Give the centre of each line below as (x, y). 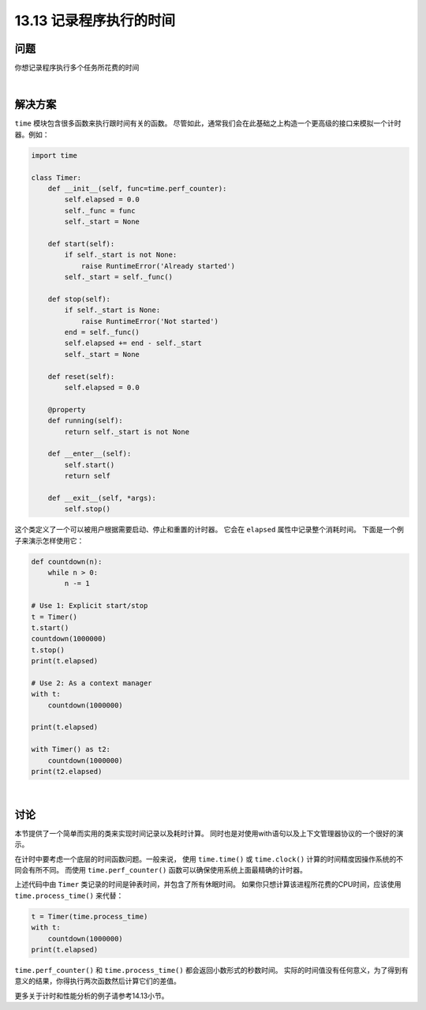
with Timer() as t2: (71, 749)
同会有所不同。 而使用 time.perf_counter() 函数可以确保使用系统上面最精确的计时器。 (161, 870)
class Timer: (56, 177)
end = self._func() (102, 332)
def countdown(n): (67, 561)
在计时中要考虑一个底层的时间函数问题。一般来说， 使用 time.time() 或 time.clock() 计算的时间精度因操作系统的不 (209, 859)
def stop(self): (79, 299)
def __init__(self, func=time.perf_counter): (137, 188)
